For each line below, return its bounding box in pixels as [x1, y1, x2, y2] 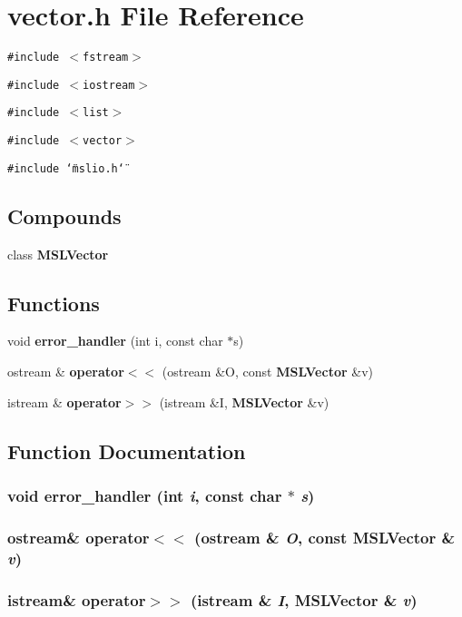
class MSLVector [7, 244, 109, 263]
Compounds [7, 201, 122, 230]
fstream [83, 51, 129, 64]
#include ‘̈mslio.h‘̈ [7, 162, 124, 175]
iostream [83, 78, 135, 92]
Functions [7, 289, 100, 317]
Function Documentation [7, 436, 246, 465]
